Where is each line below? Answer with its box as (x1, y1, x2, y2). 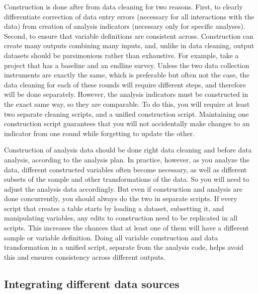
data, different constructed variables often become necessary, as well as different (4, 164, 247, 174)
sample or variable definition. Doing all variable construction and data (4, 232, 218, 242)
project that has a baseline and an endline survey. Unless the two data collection (4, 60, 250, 70)
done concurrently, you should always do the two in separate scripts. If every (4, 193, 238, 204)
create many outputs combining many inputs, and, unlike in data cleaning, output (4, 40, 255, 51)
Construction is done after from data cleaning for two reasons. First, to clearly (4, 1, 243, 11)
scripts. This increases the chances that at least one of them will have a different (4, 222, 249, 233)
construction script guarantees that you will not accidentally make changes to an (4, 118, 250, 129)
